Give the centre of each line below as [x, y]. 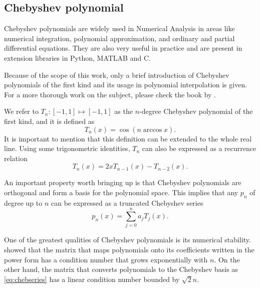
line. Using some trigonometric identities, [67, 148]
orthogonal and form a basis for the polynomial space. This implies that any [121, 192]
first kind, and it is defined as [49, 121]
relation [16, 158]
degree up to [23, 202]
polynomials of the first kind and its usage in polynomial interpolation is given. [126, 85]
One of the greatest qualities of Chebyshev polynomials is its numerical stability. [127, 240]
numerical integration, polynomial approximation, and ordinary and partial [119, 38]
